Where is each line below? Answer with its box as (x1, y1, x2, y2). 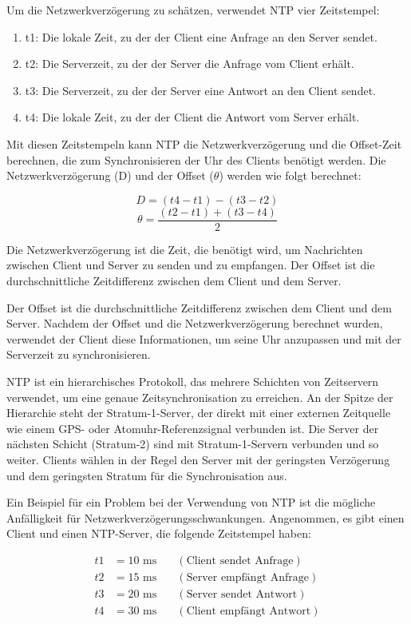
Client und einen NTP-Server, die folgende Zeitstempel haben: (6, 525, 311, 542)
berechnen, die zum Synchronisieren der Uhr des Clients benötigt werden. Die (6, 151, 386, 168)
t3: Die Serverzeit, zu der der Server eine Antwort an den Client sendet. (25, 81, 376, 98)
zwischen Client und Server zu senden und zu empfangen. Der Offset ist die (6, 256, 375, 273)
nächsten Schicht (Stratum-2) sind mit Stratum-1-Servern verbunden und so (6, 435, 379, 452)
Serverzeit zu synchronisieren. (6, 346, 151, 363)
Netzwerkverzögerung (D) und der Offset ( (6, 167, 214, 184)
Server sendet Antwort (186, 588, 298, 600)
